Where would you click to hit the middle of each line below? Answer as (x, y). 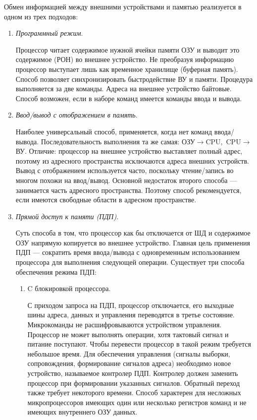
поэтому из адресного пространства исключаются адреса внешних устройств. (132, 160)
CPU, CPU (223, 141)
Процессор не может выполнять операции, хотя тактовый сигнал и (128, 334)
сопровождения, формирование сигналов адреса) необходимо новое (129, 363)
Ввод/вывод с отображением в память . (77, 115)
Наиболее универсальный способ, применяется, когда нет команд (114, 131)
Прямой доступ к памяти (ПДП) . (67, 216)
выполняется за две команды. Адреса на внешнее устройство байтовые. (124, 89)
